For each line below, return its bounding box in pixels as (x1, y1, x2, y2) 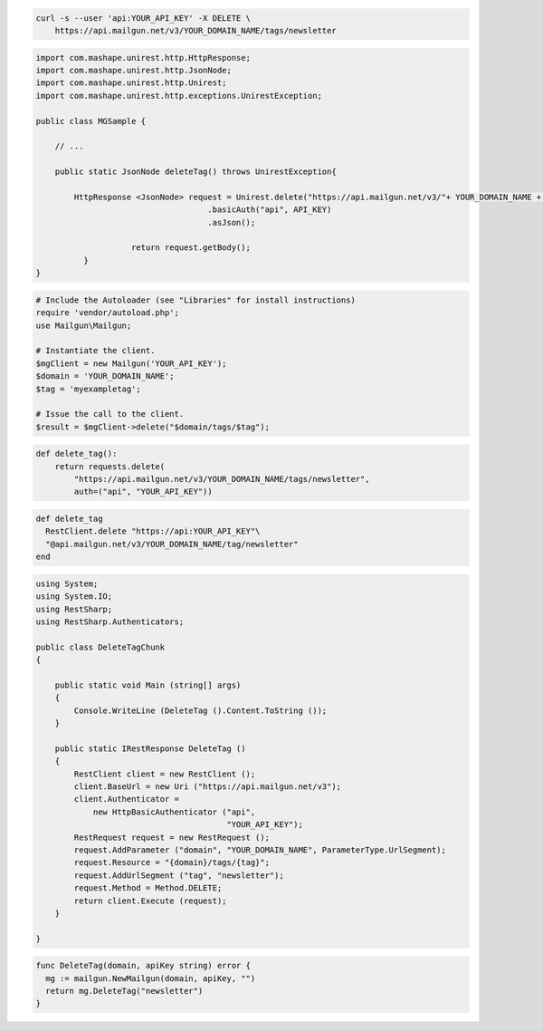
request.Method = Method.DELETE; (73, 883, 223, 893)
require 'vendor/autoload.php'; (35, 308, 180, 318)
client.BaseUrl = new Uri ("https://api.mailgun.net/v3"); (73, 782, 342, 792)
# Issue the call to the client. (35, 409, 185, 419)
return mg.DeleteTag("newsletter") (45, 986, 204, 997)
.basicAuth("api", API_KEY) (207, 205, 332, 215)
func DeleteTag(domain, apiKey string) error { (35, 960, 251, 971)
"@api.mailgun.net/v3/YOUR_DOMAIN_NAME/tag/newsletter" (45, 539, 299, 549)
